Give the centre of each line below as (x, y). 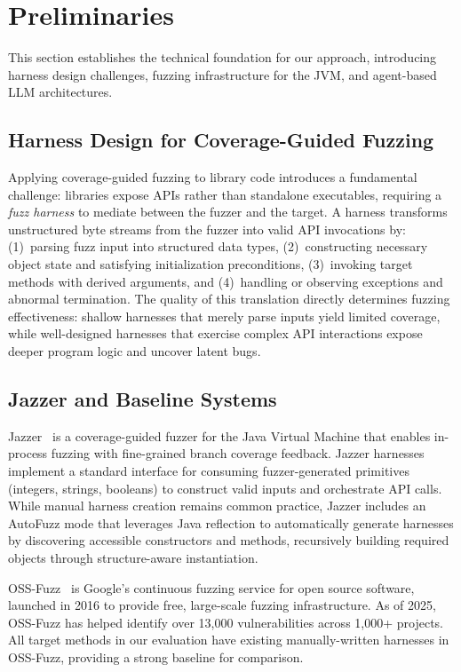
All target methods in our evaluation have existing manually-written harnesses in (229, 640)
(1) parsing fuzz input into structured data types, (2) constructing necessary (218, 246)
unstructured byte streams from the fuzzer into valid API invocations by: (207, 229)
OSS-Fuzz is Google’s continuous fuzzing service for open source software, (211, 587)
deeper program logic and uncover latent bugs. (135, 351)
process (28, 453)
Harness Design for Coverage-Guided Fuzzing (221, 140)
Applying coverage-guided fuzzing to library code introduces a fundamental (213, 177)
